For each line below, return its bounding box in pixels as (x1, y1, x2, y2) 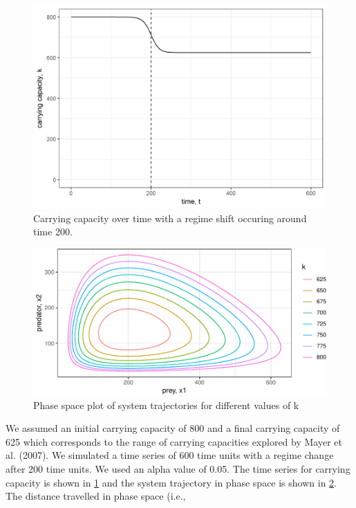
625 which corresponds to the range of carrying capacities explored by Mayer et (6, 434, 342, 448)
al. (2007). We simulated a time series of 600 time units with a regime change (6, 448, 334, 462)
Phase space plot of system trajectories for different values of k (33, 397, 299, 412)
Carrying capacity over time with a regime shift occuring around (33, 210, 307, 225)
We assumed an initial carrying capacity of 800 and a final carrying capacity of (6, 421, 340, 435)
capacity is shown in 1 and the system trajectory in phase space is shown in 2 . (6, 475, 337, 489)
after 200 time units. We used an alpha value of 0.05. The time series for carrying (6, 461, 350, 475)
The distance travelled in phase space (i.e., (6, 489, 186, 503)
